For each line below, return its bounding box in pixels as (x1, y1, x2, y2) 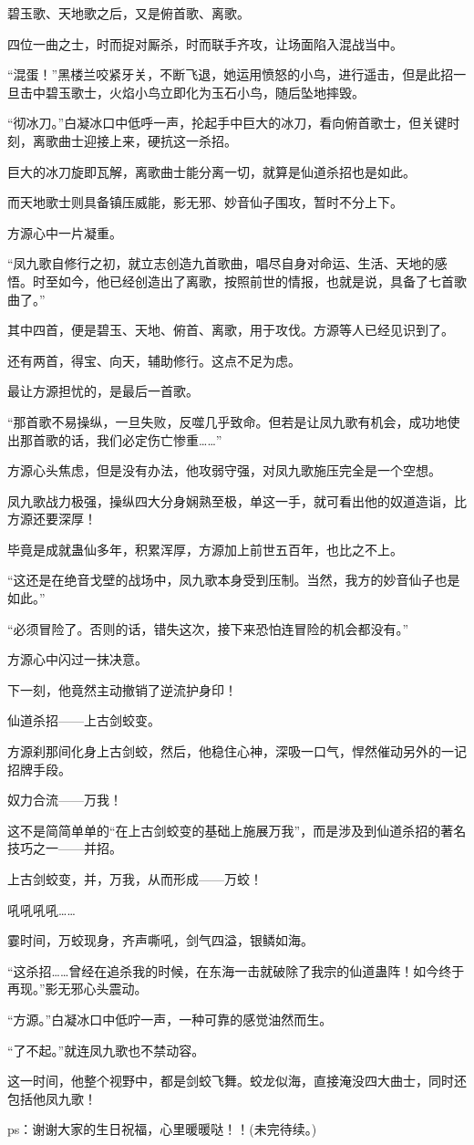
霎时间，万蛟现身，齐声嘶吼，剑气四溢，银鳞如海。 (7, 931, 314, 950)
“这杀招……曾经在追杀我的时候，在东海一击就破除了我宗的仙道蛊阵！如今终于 (7, 961, 465, 980)
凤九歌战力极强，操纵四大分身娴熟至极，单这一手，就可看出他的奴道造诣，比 (7, 491, 467, 510)
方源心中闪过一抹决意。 (7, 650, 148, 669)
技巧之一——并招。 (7, 838, 122, 858)
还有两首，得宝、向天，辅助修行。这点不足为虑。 (7, 350, 301, 370)
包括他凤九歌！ (7, 1088, 97, 1108)
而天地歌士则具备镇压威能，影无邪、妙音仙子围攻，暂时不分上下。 (7, 193, 403, 212)
